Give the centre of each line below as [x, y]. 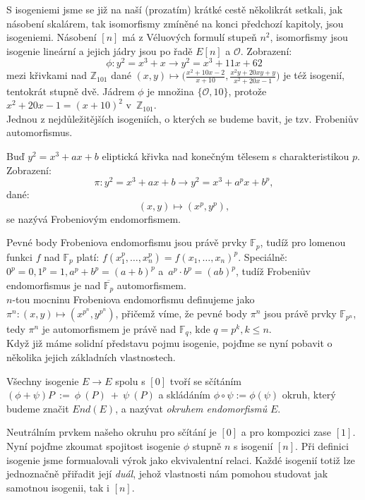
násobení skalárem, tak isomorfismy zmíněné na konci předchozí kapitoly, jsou [175, 23]
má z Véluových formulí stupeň [190, 37]
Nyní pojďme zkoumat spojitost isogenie [94, 445]
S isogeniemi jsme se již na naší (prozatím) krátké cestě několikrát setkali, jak [175, 9]
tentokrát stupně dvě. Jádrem [71, 91]
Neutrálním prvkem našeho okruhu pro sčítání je [112, 432]
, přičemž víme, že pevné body [181, 313]
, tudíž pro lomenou [303, 242]
